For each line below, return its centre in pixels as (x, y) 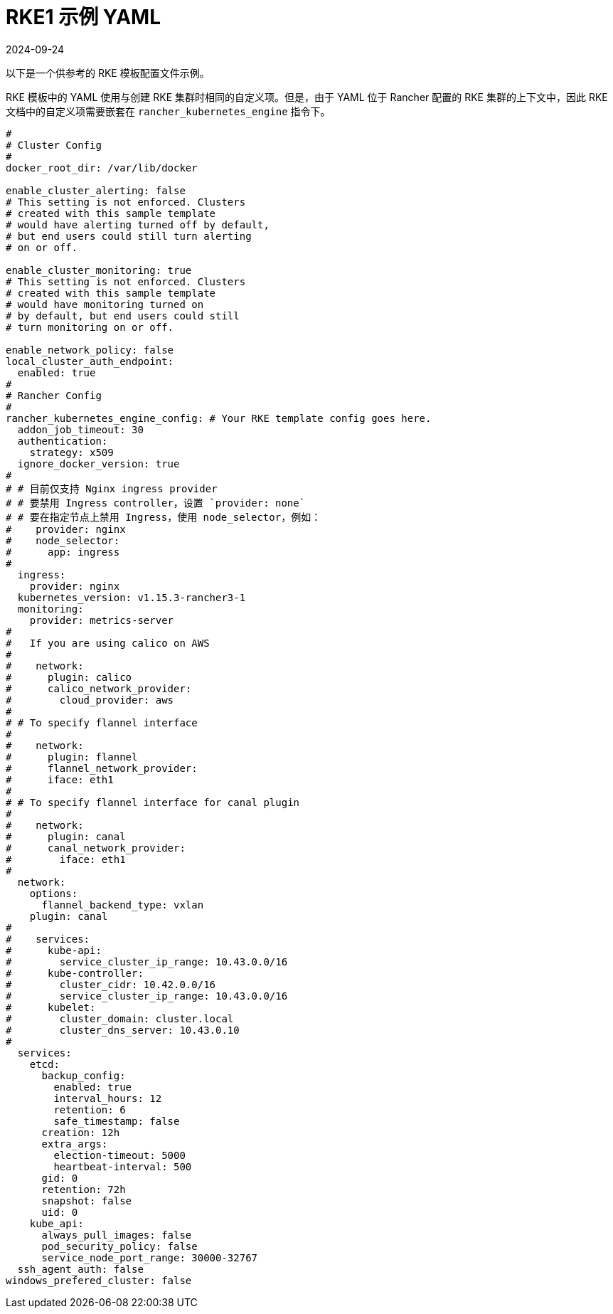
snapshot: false (87, 1201)
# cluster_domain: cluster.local (120, 1018)
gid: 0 (60, 1178)
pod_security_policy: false (119, 1246)
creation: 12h (81, 1132)
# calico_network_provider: (99, 688)
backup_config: (84, 1075)
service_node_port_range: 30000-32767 (150, 1257)
